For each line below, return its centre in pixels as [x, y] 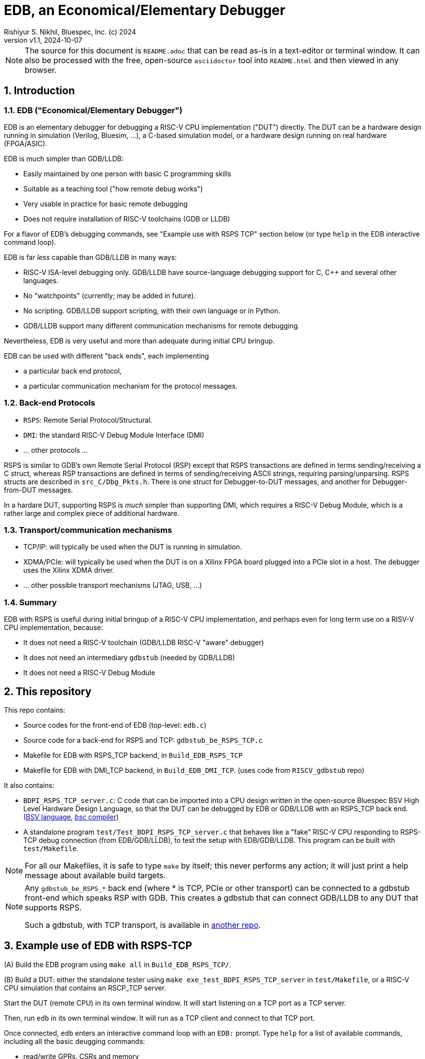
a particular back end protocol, [73, 371]
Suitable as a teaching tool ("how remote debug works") [113, 188]
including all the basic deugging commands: [75, 1041]
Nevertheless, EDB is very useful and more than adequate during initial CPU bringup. [139, 341]
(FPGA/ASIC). [25, 143]
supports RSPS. [53, 908]
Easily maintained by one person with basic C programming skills [127, 173]
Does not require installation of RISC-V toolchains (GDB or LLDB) [127, 219]
